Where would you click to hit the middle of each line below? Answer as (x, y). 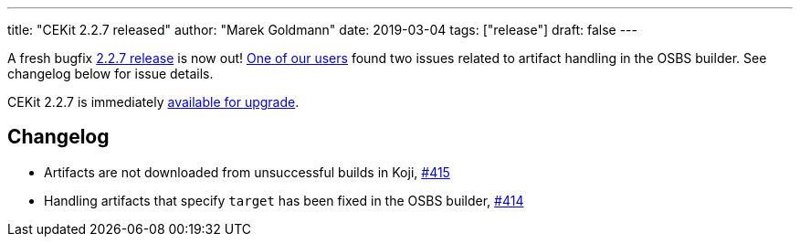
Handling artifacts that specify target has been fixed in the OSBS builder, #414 (284, 200)
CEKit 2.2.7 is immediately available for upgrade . (153, 102)
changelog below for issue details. (111, 74)
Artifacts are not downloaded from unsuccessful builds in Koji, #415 (247, 172)
